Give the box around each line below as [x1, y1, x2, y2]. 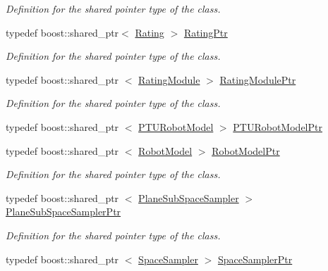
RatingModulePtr [219, 72, 296, 87]
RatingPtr [183, 25, 228, 39]
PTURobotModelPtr [233, 119, 322, 134]
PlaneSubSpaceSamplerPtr [6, 204, 121, 219]
